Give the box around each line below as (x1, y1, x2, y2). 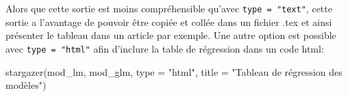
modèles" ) (5, 78, 47, 92)
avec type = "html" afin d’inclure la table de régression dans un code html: (5, 41, 324, 55)
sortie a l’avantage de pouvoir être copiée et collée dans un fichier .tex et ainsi (5, 14, 332, 29)
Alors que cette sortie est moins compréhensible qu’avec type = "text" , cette (5, 1, 332, 15)
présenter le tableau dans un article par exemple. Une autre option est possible (5, 28, 336, 42)
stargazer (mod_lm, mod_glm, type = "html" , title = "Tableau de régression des (5, 64, 343, 79)
